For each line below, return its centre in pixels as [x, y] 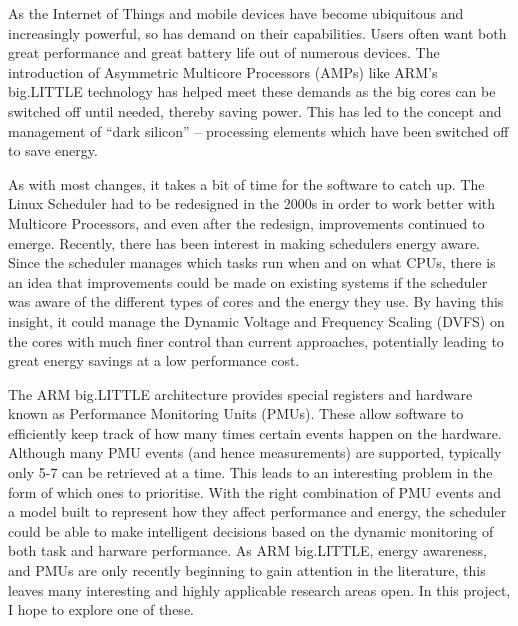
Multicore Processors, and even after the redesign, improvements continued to [246, 222]
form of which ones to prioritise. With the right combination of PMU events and [254, 491]
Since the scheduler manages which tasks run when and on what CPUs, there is [252, 262]
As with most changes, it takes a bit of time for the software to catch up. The [246, 183]
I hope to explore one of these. [101, 609]
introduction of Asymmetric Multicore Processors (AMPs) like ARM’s [223, 71]
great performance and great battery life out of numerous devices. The [224, 52]
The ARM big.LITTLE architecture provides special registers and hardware [240, 393]
